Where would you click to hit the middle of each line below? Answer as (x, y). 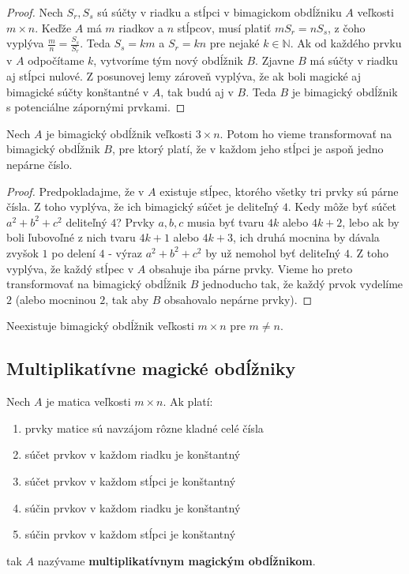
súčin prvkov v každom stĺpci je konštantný (130, 534)
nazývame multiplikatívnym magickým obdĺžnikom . (176, 560)
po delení (73, 252)
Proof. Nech (35, 12)
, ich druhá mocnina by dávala (306, 237)
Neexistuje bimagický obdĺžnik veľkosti (100, 326)
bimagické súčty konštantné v (78, 91)
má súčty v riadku (354, 60)
